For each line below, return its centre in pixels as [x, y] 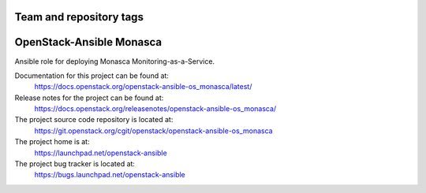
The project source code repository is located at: [94, 120]
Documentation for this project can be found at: [92, 76]
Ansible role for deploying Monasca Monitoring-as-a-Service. [115, 61]
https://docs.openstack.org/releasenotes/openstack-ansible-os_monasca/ [155, 109]
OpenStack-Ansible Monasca [88, 42]
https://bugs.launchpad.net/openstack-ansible [110, 175]
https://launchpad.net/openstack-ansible [101, 153]
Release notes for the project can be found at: [89, 98]
